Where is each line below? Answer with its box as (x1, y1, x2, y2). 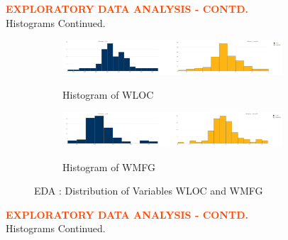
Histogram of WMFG (62, 159, 156, 174)
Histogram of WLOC (62, 87, 154, 102)
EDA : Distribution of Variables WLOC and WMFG (34, 183, 263, 198)
